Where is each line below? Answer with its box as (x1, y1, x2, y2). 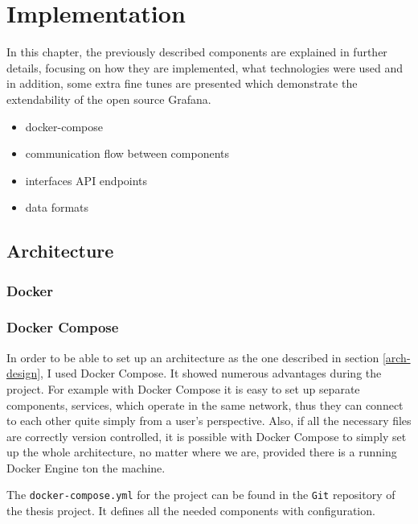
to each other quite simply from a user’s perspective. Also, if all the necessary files (6, 412, 412, 429)
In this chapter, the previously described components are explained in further (6, 43, 387, 60)
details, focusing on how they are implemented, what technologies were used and (6, 59, 404, 76)
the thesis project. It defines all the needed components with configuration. (6, 502, 375, 519)
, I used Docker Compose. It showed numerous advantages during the (40, 365, 382, 382)
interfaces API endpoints (25, 171, 148, 188)
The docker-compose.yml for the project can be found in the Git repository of (6, 486, 395, 503)
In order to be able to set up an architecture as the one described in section (6, 349, 379, 365)
